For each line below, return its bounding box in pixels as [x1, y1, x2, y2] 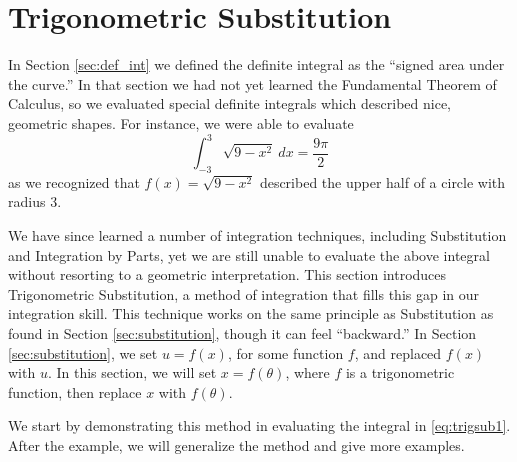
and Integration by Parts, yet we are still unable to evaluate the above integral [8, 244, 490, 265]
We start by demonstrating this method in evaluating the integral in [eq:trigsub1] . [8, 415, 511, 436]
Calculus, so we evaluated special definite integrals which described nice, [8, 93, 451, 114]
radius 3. [8, 191, 62, 212]
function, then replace [8, 381, 142, 402]
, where [285, 362, 330, 383]
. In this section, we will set [47, 362, 217, 383]
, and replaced [354, 342, 442, 363]
